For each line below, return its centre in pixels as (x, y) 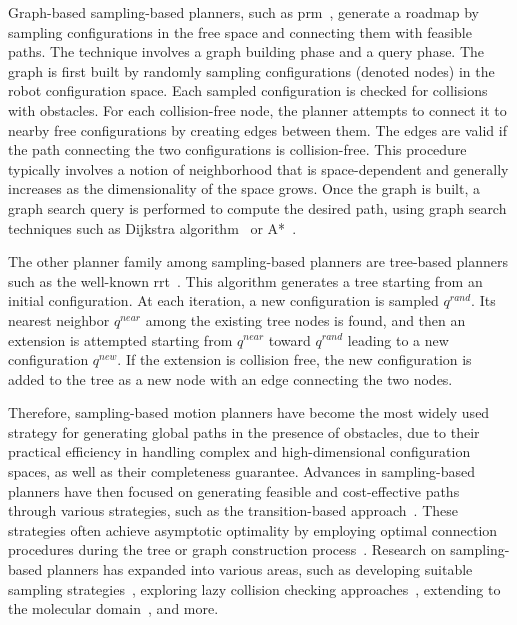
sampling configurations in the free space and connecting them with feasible (240, 31)
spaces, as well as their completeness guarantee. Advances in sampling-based (241, 471)
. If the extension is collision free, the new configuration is (294, 359)
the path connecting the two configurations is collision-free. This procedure (237, 149)
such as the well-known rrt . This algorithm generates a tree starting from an (245, 280)
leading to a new (398, 339)
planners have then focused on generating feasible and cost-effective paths (234, 490)
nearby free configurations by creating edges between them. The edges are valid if (257, 129)
